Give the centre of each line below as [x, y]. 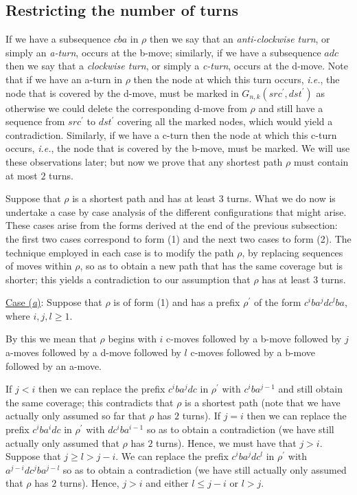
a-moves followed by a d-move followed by [93, 352]
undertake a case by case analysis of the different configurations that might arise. [176, 211]
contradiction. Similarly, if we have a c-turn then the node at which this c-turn [171, 134]
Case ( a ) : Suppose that [54, 302]
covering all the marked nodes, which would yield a [225, 121]
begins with [132, 339]
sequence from [35, 121]
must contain [321, 161]
